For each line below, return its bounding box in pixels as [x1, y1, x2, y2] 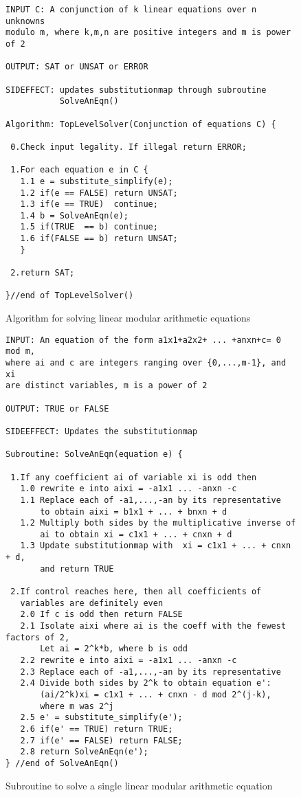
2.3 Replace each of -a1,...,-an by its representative [20, 666, 281, 677]
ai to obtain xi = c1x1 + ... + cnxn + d [40, 529, 232, 539]
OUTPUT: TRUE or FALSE [5, 403, 109, 414]
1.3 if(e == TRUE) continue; [20, 199, 158, 210]
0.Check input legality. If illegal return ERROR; [10, 142, 247, 152]
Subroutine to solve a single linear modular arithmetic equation [5, 778, 273, 792]
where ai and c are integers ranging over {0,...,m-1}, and [5, 357, 287, 368]
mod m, [5, 346, 35, 357]
